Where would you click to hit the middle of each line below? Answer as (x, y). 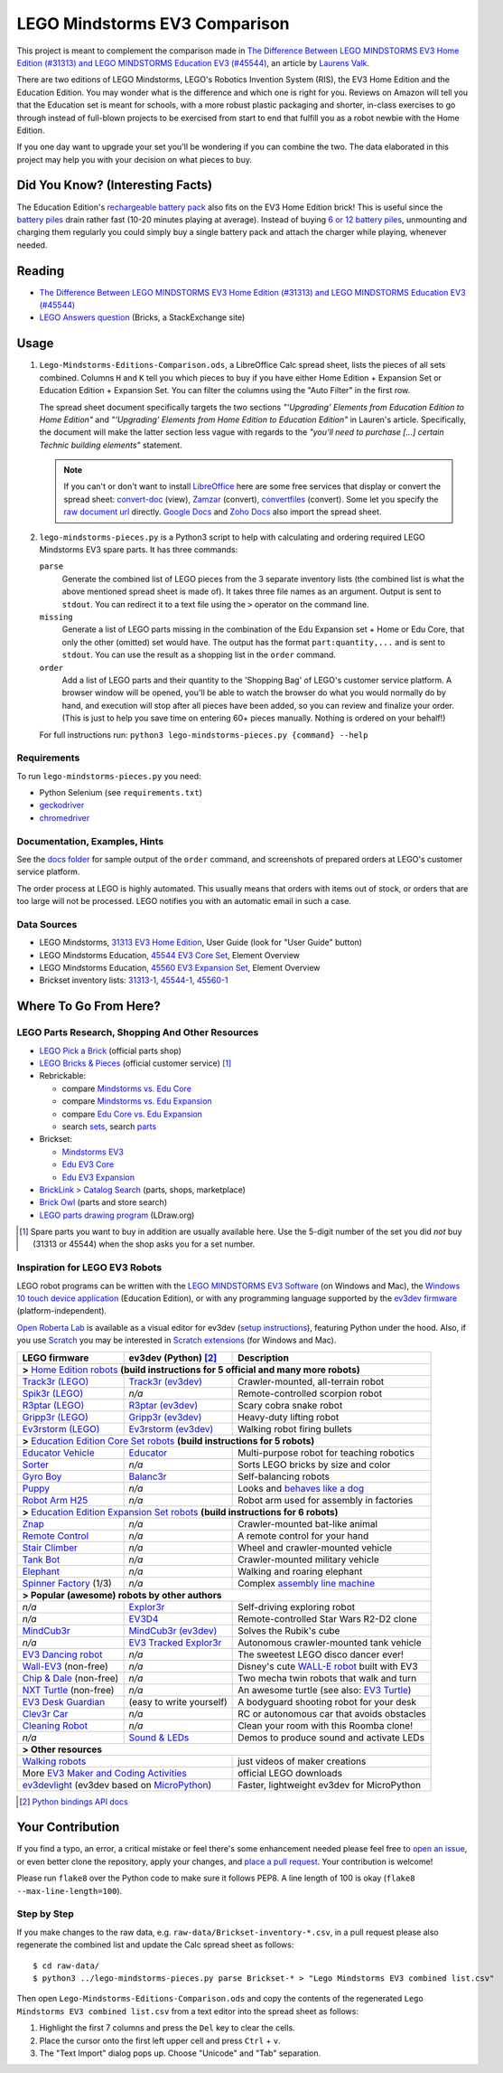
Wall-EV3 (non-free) (65, 1666)
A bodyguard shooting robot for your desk (327, 1701)
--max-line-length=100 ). (70, 1890)
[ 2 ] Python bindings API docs (74, 1801)
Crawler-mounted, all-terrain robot (311, 1381)
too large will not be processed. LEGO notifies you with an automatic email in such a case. (184, 901)
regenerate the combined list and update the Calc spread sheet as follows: (155, 1945)
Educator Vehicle (58, 1453)
